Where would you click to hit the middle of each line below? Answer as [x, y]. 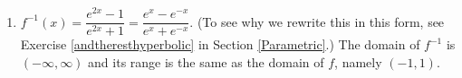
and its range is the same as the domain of [206, 61]
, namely [358, 61]
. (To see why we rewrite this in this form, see [317, 21]
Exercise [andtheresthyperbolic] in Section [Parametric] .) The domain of [220, 44]
